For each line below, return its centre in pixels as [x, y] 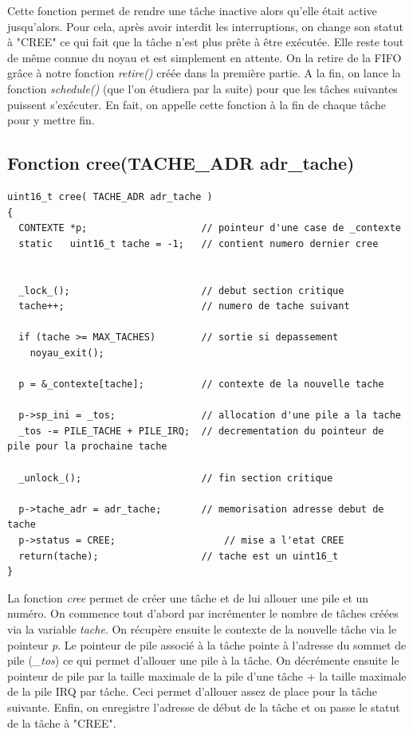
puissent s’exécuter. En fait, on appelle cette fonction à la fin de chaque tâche [197, 104]
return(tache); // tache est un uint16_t [179, 556]
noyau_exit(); [67, 353]
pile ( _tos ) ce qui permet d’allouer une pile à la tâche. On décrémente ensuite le [203, 660]
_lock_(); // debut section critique [181, 290]
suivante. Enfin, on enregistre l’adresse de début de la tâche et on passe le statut [204, 707]
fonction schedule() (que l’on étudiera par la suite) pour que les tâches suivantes [203, 88]
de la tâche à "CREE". [62, 722]
